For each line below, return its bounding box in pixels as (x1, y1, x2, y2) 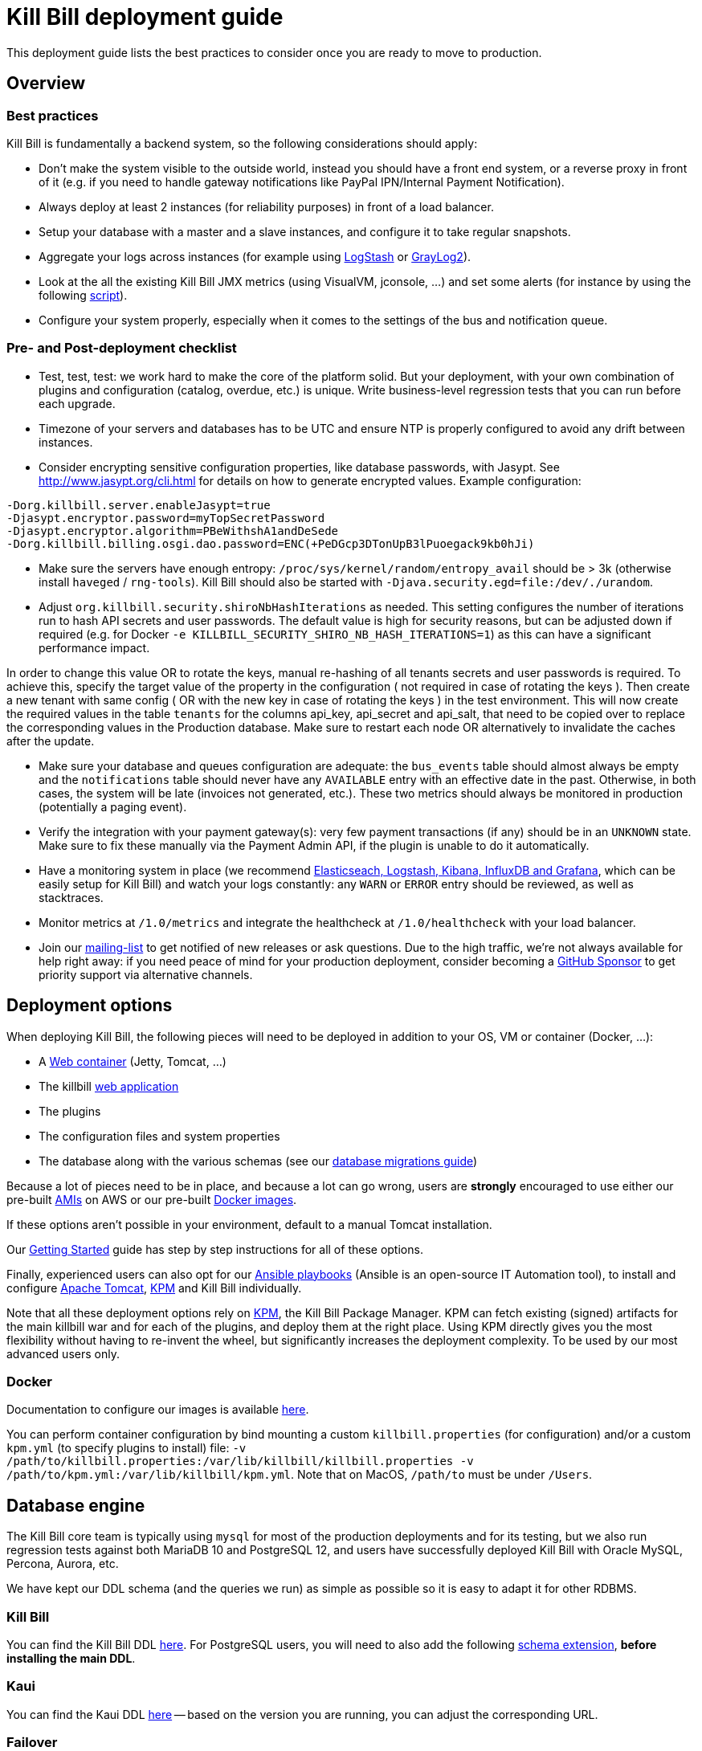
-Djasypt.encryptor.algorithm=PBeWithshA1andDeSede (6, 524, 339, 537)
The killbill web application (39, 1079, 179, 1093)
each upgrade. (39, 396, 116, 410)
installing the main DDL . (6, 1651, 136, 1665)
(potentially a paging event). (39, 799, 187, 814)
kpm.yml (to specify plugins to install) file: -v (6, 1441, 247, 1455)
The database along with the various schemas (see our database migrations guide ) (39, 1153, 478, 1168)
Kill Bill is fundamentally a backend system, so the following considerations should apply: (6, 136, 478, 150)
